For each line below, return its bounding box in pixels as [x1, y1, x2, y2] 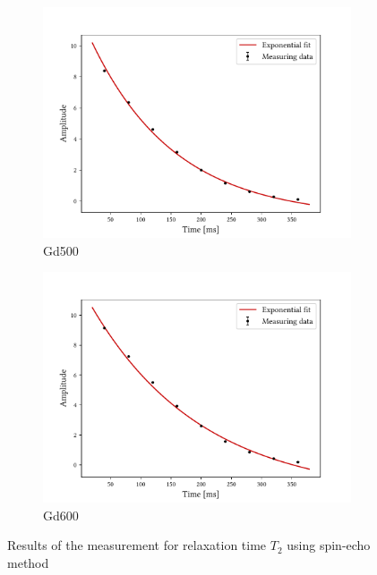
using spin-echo [287, 536, 371, 554]
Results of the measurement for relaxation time [7, 536, 267, 554]
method [7, 553, 49, 571]
